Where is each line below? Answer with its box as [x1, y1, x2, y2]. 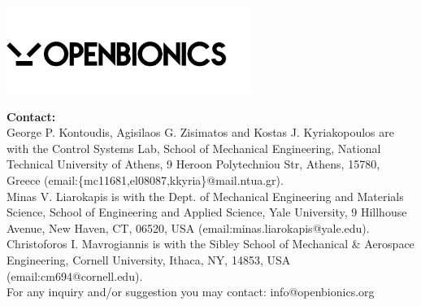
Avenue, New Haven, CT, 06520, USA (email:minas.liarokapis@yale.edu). [7, 219, 370, 236]
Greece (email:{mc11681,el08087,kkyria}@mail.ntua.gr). [7, 171, 284, 188]
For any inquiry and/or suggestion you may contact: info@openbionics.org [7, 283, 375, 300]
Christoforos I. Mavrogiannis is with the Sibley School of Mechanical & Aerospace [7, 235, 414, 252]
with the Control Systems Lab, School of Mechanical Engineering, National [7, 139, 381, 156]
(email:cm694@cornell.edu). [7, 267, 143, 284]
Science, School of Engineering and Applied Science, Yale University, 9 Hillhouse [7, 203, 407, 221]
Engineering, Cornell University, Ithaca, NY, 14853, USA [7, 251, 291, 268]
